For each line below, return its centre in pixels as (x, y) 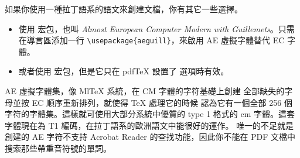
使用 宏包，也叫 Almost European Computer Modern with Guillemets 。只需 (156, 28)
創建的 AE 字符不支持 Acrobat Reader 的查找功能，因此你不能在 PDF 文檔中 (150, 137)
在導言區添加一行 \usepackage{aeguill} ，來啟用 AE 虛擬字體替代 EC (151, 40)
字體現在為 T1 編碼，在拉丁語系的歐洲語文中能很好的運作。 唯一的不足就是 (149, 125)
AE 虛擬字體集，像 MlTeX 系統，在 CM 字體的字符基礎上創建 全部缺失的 (145, 91)
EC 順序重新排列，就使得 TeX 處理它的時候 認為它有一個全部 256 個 (162, 102)
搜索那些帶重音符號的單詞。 (58, 148)
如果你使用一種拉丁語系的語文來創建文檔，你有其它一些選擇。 (124, 9)
